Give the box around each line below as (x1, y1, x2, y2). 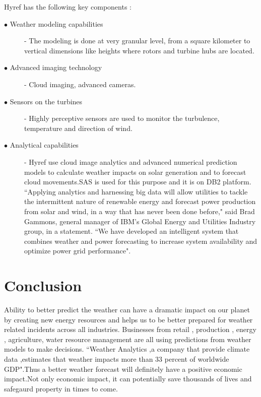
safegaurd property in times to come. (4, 383, 118, 393)
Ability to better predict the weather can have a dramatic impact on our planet (4, 304, 250, 314)
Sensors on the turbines (10, 96, 83, 106)
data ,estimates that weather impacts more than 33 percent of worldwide (4, 353, 229, 364)
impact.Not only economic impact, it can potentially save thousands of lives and (4, 373, 252, 384)
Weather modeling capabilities (10, 18, 103, 29)
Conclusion (4, 275, 82, 296)
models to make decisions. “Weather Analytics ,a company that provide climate (4, 344, 250, 354)
